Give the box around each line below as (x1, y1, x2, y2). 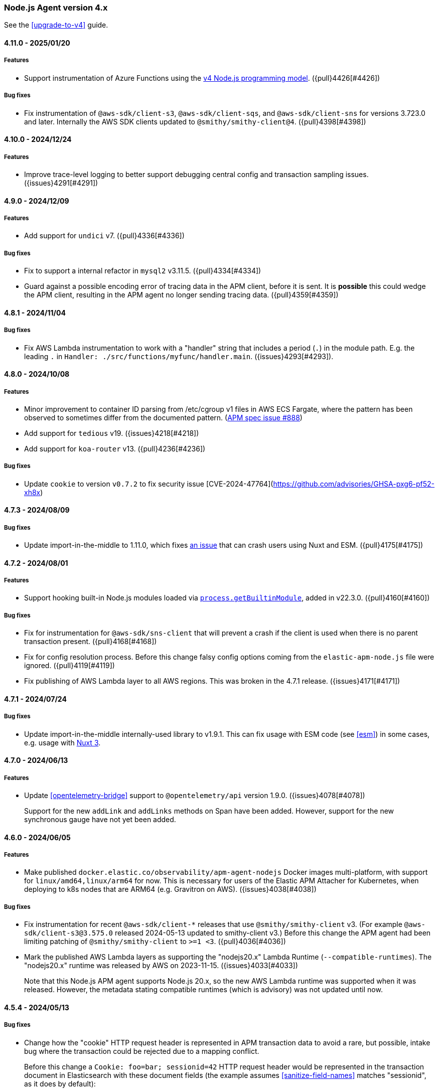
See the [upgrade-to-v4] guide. (4, 21, 108, 30)
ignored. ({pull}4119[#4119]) (24, 661, 115, 670)
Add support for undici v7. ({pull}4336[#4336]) (24, 231, 185, 240)
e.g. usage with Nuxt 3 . (24, 738, 101, 747)
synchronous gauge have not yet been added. (24, 815, 176, 824)
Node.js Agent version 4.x (4, 3, 108, 13)
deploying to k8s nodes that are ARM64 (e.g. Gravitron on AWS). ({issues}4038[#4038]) (24, 885, 317, 894)
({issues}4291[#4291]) (24, 178, 98, 187)
